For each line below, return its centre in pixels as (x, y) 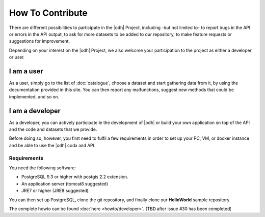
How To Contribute (48, 13)
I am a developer (35, 111)
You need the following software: (42, 168)
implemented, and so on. (34, 96)
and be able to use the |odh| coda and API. (52, 145)
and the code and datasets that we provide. (53, 129)
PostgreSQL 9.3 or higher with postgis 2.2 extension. (75, 177)
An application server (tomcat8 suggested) (65, 184)
